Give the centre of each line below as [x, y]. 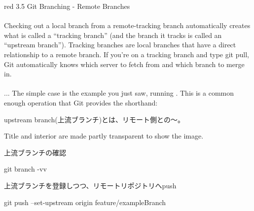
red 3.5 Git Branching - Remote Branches [67, 6]
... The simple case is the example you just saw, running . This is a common [119, 93]
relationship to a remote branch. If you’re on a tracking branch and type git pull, [127, 54]
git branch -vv [25, 169]
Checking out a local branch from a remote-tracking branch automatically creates [127, 25]
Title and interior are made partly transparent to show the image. [104, 136]
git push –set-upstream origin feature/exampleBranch [85, 202]
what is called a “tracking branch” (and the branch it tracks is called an [113, 35]
